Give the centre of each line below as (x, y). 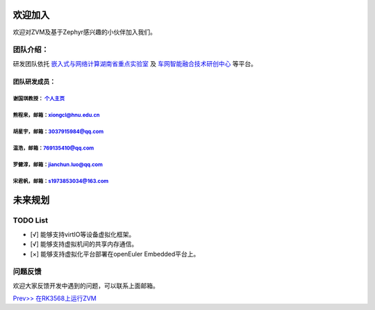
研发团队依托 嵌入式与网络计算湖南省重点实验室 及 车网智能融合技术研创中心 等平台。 (135, 63)
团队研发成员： (34, 81)
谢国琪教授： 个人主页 (39, 99)
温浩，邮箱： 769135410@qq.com (53, 148)
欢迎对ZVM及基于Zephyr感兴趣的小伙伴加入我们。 (84, 32)
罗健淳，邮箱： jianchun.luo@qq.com (58, 165)
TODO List (31, 220)
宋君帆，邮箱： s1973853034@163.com (61, 181)
